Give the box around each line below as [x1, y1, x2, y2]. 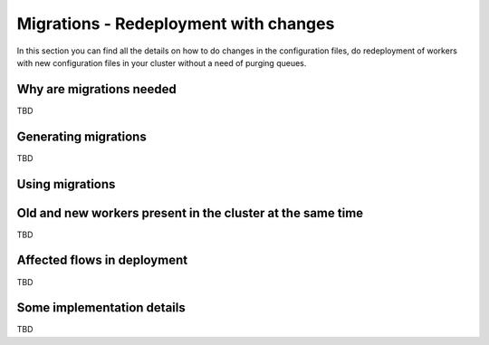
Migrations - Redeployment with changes [16, 14, 335, 34]
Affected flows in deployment [16, 253, 188, 268]
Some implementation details [16, 300, 186, 316]
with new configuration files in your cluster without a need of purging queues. [16, 57, 307, 68]
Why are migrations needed [16, 81, 177, 97]
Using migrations [16, 177, 116, 192]
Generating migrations [16, 129, 147, 144]
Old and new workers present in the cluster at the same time [16, 205, 364, 221]
